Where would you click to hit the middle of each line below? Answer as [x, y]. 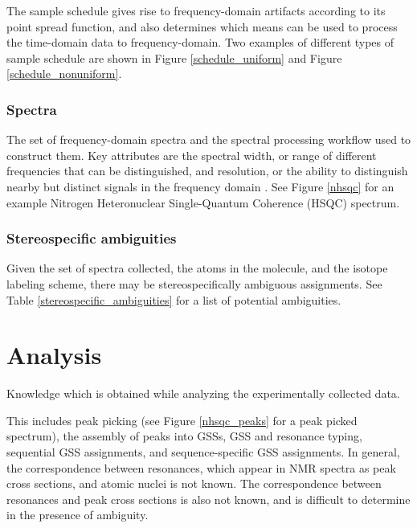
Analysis [54, 355]
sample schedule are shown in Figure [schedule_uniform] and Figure [174, 57]
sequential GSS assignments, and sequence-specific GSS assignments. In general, [203, 452]
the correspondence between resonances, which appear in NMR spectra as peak [201, 467]
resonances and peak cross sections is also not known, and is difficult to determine [208, 499]
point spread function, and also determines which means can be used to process [202, 26]
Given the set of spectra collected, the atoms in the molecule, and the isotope [197, 268]
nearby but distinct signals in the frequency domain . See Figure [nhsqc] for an [200, 186]
